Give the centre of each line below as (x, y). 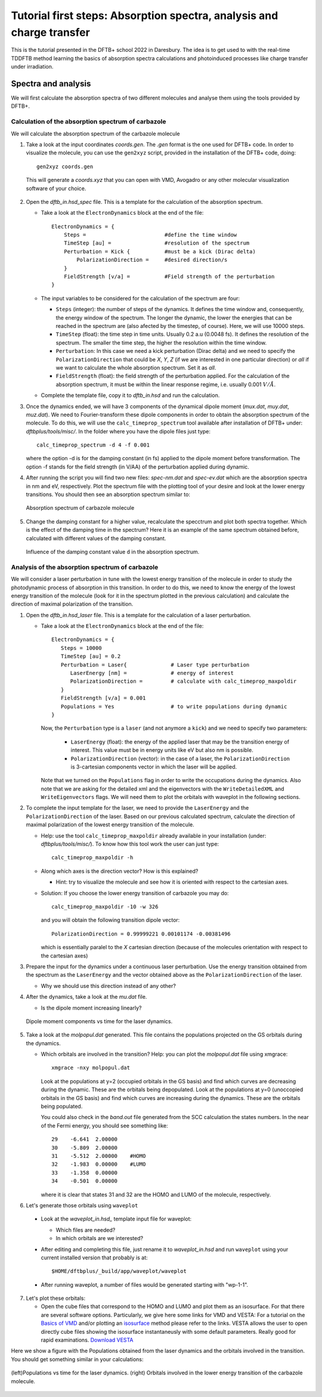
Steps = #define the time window (150, 235)
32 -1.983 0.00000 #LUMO (99, 1164)
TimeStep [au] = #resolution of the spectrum (157, 243)
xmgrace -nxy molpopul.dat (91, 1068)
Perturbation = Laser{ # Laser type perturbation (155, 665)
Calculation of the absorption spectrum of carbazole (89, 122)
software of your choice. (56, 188)
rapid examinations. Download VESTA (87, 1340)
